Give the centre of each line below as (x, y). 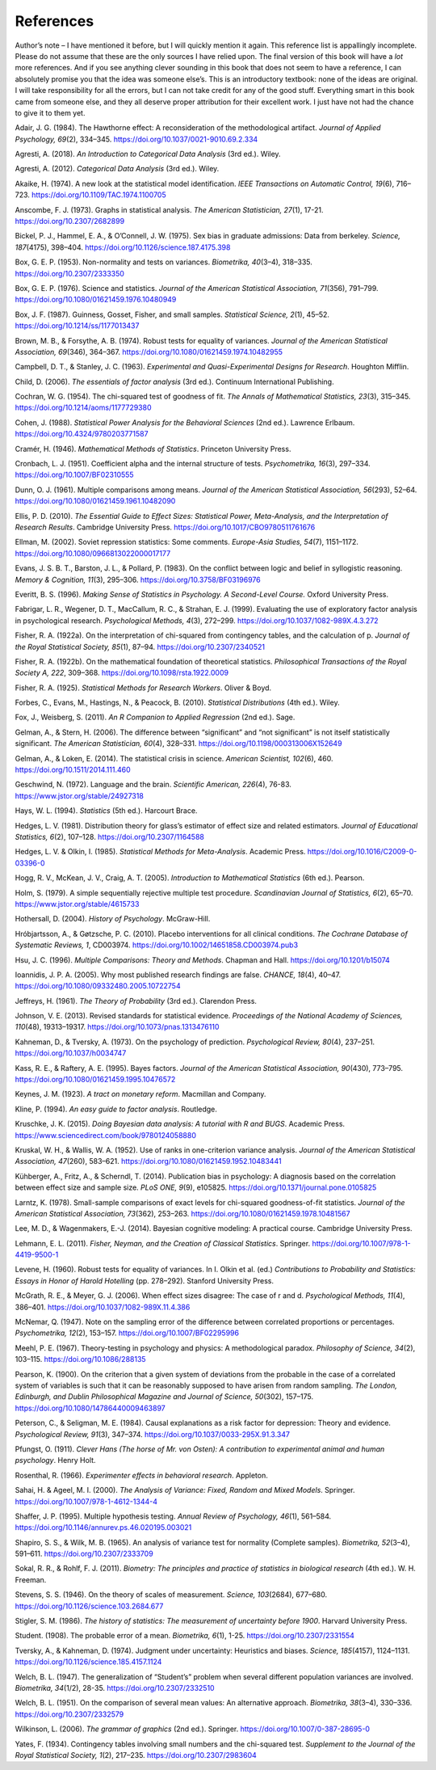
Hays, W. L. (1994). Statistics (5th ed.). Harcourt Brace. (106, 811)
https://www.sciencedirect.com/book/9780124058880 (106, 1135)
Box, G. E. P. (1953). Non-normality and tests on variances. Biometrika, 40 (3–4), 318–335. (163, 262)
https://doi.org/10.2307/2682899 (70, 221)
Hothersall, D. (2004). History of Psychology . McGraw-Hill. (113, 919)
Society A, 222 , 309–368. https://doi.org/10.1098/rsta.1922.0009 (122, 673)
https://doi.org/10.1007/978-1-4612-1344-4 (86, 1501)
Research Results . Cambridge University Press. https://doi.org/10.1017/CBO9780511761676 (165, 527)
